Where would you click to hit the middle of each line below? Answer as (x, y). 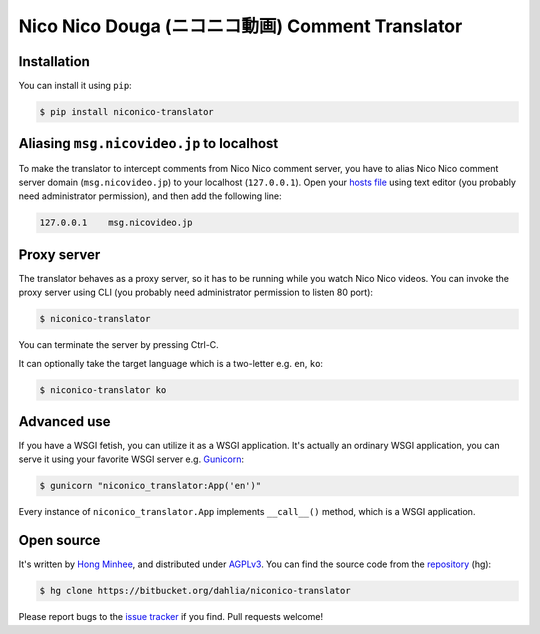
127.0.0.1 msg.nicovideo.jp (116, 223)
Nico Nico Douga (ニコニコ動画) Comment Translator (240, 26)
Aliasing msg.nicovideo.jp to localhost (148, 143)
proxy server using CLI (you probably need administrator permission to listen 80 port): (196, 292)
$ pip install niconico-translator (126, 112)
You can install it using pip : (75, 86)
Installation (54, 61)
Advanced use (64, 421)
